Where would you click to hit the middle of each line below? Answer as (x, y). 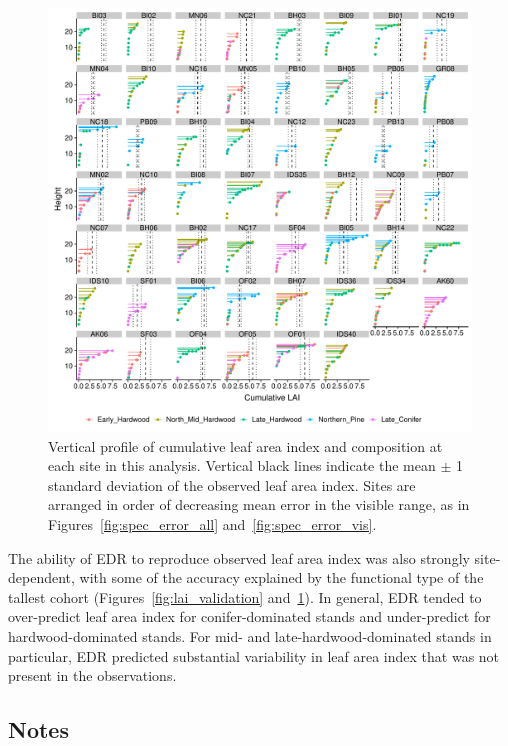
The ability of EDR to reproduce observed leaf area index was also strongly (239, 557)
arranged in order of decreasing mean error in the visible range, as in (259, 504)
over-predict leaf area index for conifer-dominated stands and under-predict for (249, 616)
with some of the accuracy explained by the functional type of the (281, 577)
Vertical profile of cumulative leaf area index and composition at (245, 445)
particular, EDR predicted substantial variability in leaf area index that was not (254, 655)
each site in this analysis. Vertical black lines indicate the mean (242, 465)
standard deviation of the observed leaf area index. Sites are (232, 484)
